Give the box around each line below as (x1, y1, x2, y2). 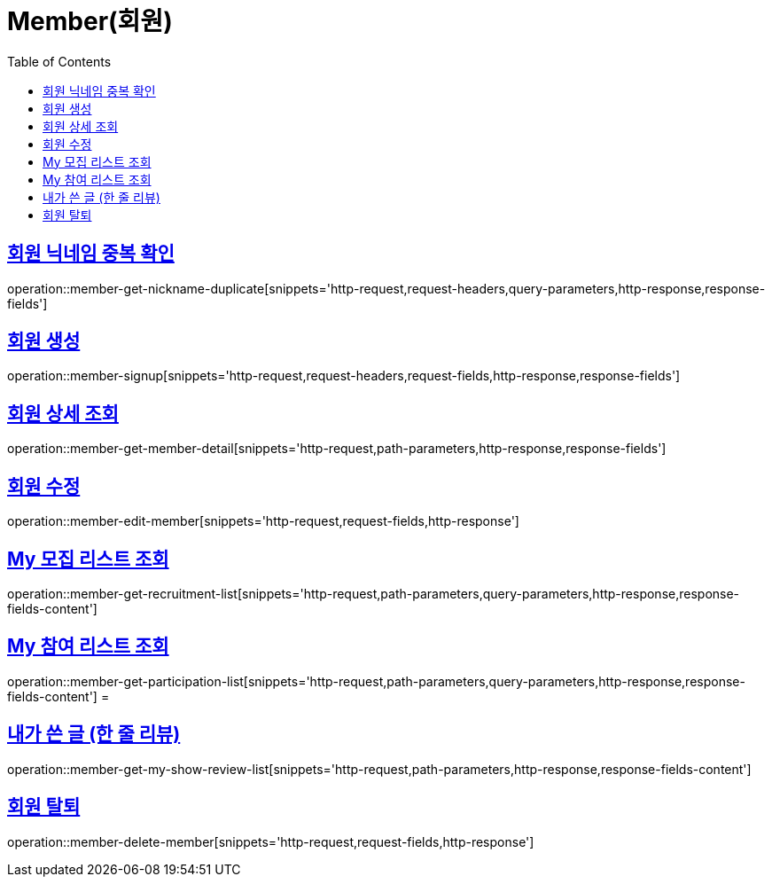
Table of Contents (7, 53, 112, 69)
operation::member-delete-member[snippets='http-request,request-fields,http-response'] (7, 833, 534, 849)
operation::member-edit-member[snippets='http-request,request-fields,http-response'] (7, 513, 519, 529)
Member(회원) (7, 6, 173, 36)
